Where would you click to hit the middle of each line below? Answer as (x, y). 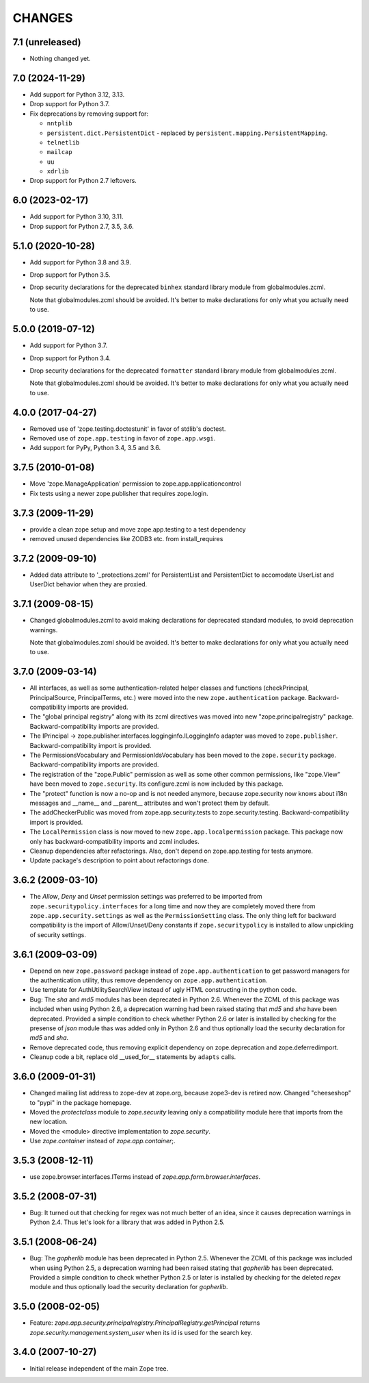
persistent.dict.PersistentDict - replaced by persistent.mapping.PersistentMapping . (187, 133)
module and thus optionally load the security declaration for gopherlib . (129, 1287)
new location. (49, 1122)
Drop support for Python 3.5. (70, 275)
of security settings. (58, 934)
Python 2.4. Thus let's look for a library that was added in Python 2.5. (127, 1222)
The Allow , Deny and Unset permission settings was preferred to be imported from (146, 897)
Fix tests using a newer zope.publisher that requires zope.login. (119, 493)
